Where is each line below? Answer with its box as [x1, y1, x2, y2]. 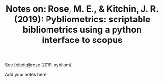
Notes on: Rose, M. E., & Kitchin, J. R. [5, 3, 159, 15]
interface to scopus [41, 35, 123, 46]
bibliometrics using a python [23, 24, 142, 35]
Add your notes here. [5, 72, 48, 78]
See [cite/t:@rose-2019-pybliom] [5, 62, 71, 68]
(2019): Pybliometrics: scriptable [14, 14, 151, 25]
